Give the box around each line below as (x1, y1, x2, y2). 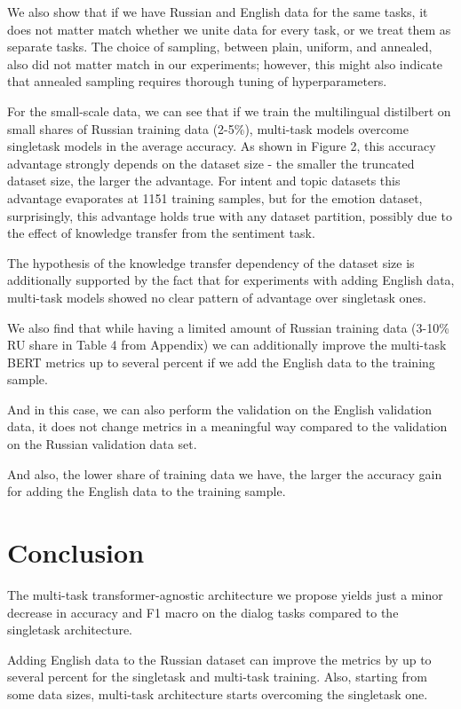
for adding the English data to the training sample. (7, 482, 286, 500)
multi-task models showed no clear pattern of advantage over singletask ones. (7, 288, 426, 306)
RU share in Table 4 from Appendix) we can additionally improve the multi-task (7, 335, 447, 354)
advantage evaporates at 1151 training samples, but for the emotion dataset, (7, 188, 423, 207)
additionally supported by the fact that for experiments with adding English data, (7, 271, 455, 289)
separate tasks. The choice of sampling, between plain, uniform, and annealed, (7, 37, 433, 56)
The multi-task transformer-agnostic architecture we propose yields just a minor (7, 585, 443, 603)
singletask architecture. (7, 620, 133, 639)
